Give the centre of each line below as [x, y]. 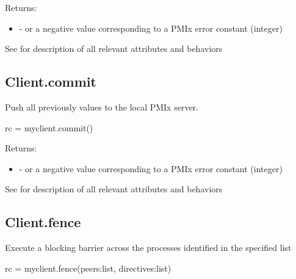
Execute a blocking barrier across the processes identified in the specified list [148, 248]
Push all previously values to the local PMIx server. [102, 107]
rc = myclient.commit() [49, 127]
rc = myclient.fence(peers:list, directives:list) [88, 268]
